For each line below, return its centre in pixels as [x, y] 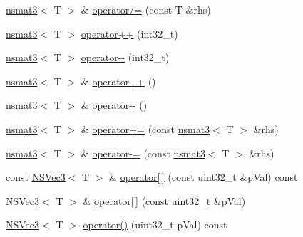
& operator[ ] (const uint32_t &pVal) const [204, 177]
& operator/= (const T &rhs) [146, 9]
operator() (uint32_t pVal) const [155, 225]
